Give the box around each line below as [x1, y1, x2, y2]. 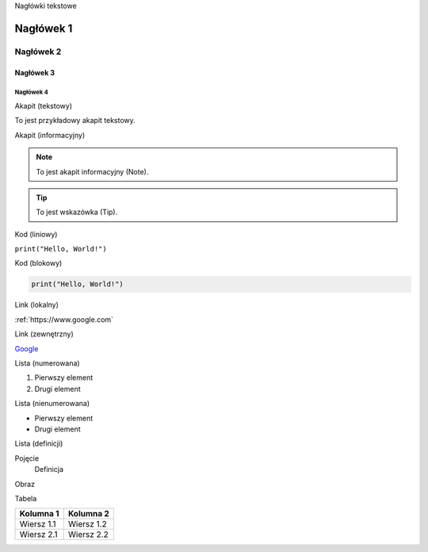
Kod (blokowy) [14, 259, 63, 268]
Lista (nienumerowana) [14, 399, 90, 408]
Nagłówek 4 [14, 88, 48, 97]
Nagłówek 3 [14, 67, 55, 77]
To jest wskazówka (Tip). [36, 207, 118, 217]
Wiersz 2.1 [19, 529, 58, 540]
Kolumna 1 [19, 508, 59, 519]
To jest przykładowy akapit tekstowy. [14, 116, 136, 125]
